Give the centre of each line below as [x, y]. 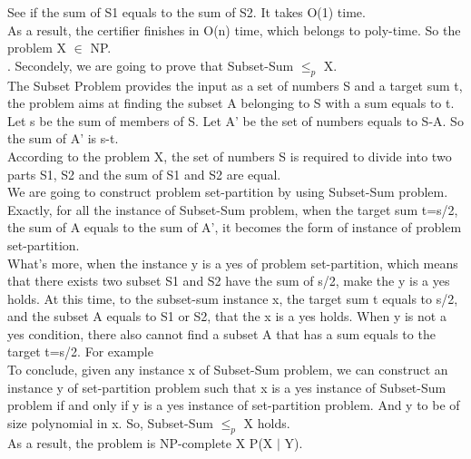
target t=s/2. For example [80, 352]
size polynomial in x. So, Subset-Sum [110, 422]
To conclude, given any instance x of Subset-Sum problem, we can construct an [228, 370]
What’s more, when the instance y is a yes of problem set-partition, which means [233, 263]
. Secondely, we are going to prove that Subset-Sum [151, 65]
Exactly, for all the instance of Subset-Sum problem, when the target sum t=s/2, [233, 209]
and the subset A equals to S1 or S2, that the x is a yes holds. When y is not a [227, 316]
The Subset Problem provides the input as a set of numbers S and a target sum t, [235, 85]
